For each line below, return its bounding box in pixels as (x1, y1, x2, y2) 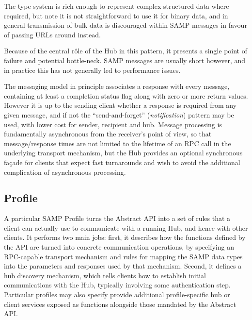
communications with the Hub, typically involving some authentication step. (4, 280, 231, 290)
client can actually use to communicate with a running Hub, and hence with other (4, 222, 248, 233)
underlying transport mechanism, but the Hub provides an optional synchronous (4, 148, 243, 158)
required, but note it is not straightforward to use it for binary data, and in (4, 10, 228, 20)
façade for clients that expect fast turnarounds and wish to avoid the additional (4, 157, 240, 167)
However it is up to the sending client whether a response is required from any (4, 100, 237, 110)
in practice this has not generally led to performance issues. (4, 65, 181, 75)
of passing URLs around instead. (4, 29, 101, 39)
